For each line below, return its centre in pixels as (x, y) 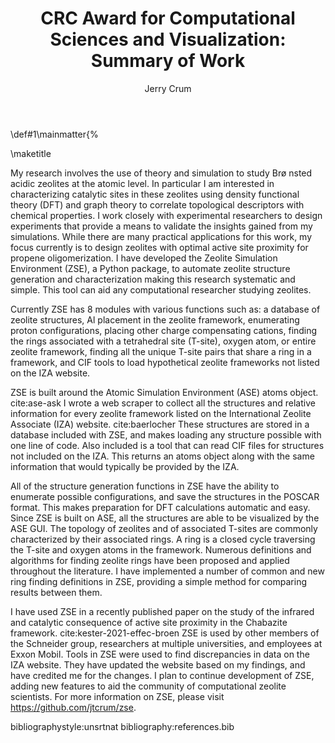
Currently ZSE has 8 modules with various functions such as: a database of (165, 309)
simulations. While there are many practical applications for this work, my (161, 236)
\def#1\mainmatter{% (54, 134)
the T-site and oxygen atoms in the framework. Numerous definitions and (161, 549)
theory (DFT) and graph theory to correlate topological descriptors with (157, 204)
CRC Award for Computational (168, 18)
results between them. (56, 592)
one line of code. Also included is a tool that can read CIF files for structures (167, 445)
